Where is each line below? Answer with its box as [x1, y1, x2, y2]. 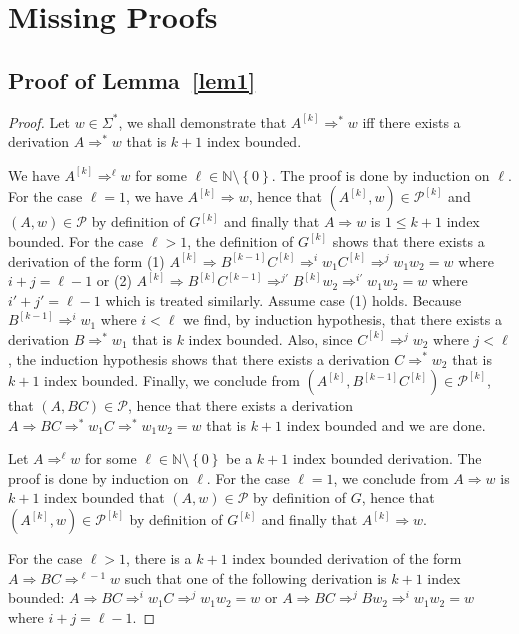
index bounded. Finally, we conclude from [44, 370, 300, 391]
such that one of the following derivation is [124, 567, 387, 588]
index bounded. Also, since [188, 328, 353, 349]
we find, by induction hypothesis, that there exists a [183, 309, 502, 330]
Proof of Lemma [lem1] [8, 64, 256, 95]
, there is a [126, 548, 192, 569]
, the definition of [187, 230, 294, 251]
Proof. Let [8, 111, 70, 132]
